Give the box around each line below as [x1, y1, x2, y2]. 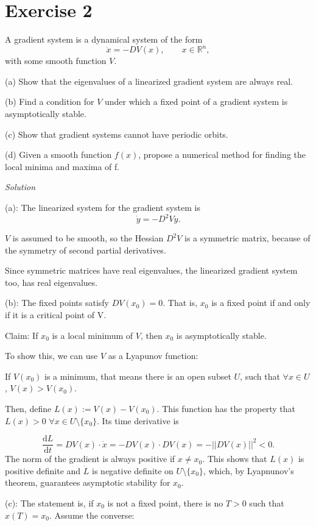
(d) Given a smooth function [5, 148, 112, 161]
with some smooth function [5, 54, 107, 67]
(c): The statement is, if [5, 497, 94, 510]
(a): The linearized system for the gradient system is [5, 201, 200, 213]
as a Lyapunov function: [108, 349, 198, 362]
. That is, [163, 296, 198, 309]
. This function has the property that [156, 402, 295, 414]
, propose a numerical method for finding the [138, 148, 306, 161]
